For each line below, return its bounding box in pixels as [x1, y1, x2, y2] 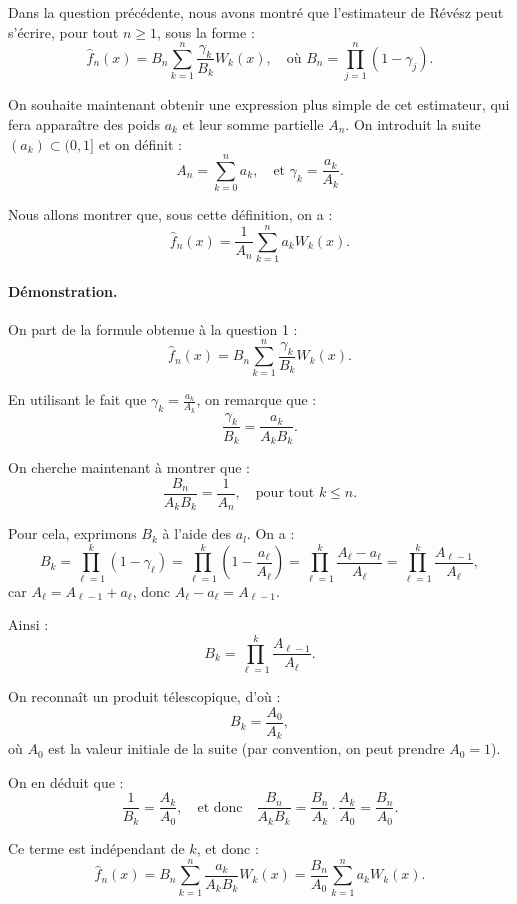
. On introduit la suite [345, 113, 481, 134]
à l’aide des [162, 523, 232, 544]
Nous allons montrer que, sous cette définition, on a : [8, 204, 333, 225]
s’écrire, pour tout [8, 21, 119, 42]
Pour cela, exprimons [8, 523, 137, 544]
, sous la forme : [157, 21, 255, 42]
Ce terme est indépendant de [8, 837, 185, 858]
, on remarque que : [196, 389, 317, 410]
